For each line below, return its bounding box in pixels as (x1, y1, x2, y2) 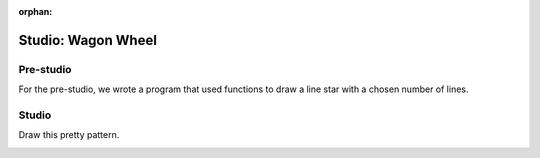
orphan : (18, 6, 53, 17)
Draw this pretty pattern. (18, 129, 120, 141)
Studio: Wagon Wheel (18, 31, 157, 49)
